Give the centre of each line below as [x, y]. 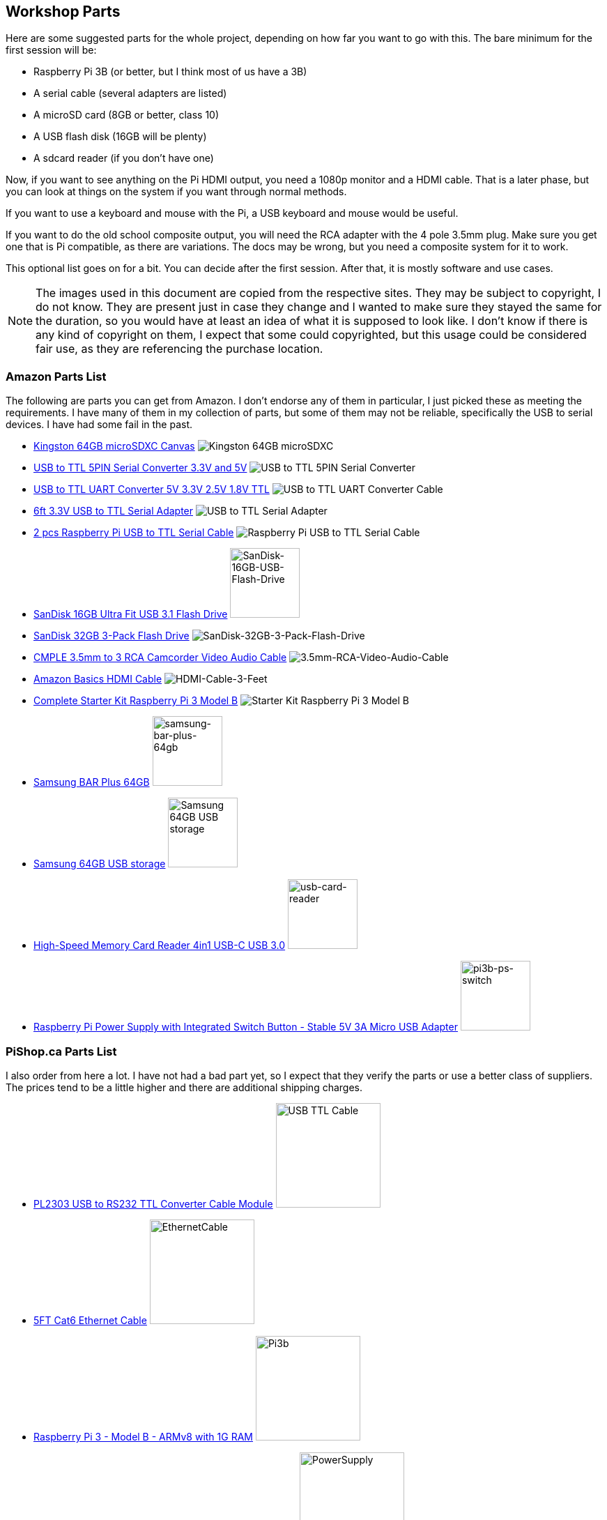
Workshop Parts [63, 12]
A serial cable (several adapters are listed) [130, 93]
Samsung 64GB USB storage [100, 864]
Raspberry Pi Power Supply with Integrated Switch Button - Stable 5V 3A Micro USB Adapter [246, 1027]
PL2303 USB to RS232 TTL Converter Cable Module [153, 1203]
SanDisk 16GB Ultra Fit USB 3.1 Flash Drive [131, 614]
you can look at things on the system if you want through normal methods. [176, 192]
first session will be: [51, 50]
